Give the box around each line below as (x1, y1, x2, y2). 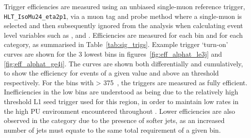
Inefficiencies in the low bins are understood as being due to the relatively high (4, 87, 238, 97)
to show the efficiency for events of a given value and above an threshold (4, 68, 219, 78)
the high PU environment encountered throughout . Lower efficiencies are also (4, 106, 235, 116)
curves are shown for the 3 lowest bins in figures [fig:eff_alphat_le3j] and (4, 49, 222, 59)
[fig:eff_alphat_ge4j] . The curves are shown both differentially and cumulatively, (4, 58, 243, 68)
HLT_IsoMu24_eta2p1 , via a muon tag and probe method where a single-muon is (4, 11, 242, 21)
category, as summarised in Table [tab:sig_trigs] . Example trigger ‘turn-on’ (4, 39, 228, 49)
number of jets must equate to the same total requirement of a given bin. (4, 124, 221, 135)
